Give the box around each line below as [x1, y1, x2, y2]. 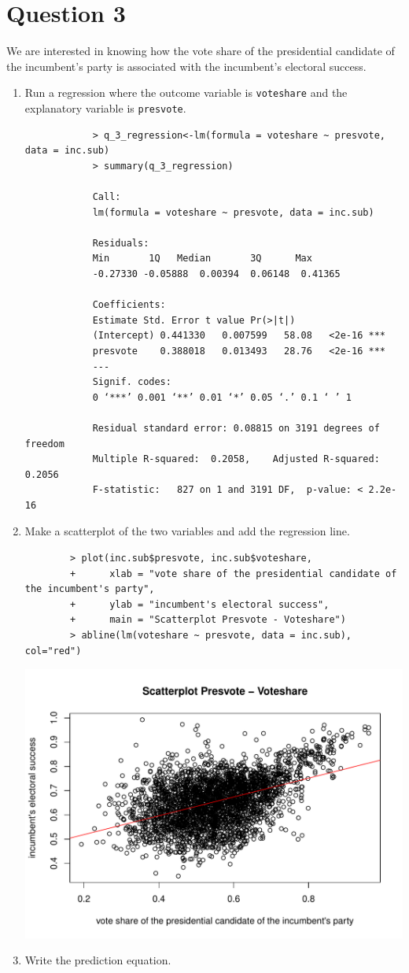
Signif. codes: [92, 376, 171, 388]
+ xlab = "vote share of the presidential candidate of [70, 568, 397, 579]
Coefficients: [92, 299, 166, 311]
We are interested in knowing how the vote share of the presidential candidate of [6, 43, 395, 59]
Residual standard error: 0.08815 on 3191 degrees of [92, 422, 380, 434]
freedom [24, 438, 64, 450]
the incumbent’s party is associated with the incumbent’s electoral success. [6, 57, 367, 74]
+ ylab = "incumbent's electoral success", [70, 598, 330, 610]
